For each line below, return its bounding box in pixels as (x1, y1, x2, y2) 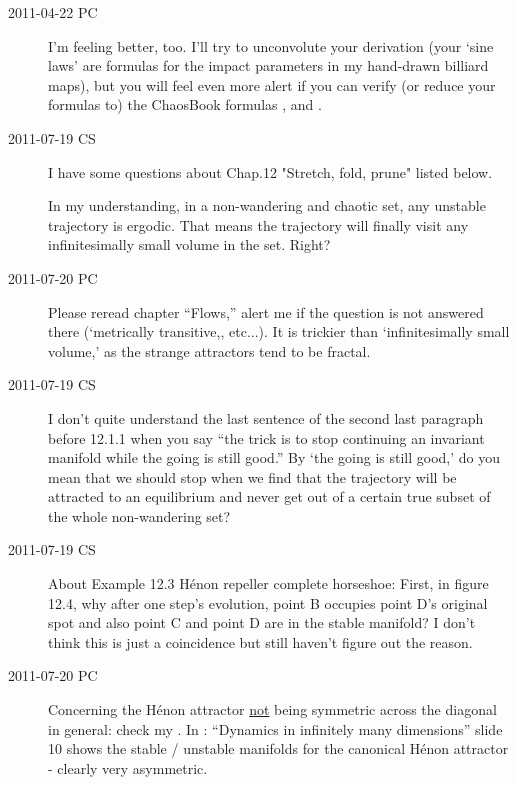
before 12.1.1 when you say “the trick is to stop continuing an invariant (48, 427, 485, 448)
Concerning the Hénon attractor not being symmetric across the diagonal (48, 699, 497, 720)
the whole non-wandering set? (48, 505, 231, 526)
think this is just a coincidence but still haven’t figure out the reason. (48, 631, 473, 652)
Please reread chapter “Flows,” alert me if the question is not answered (48, 301, 484, 322)
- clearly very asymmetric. (48, 757, 208, 778)
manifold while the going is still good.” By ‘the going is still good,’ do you (48, 447, 501, 468)
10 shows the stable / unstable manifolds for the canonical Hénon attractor (48, 738, 509, 759)
